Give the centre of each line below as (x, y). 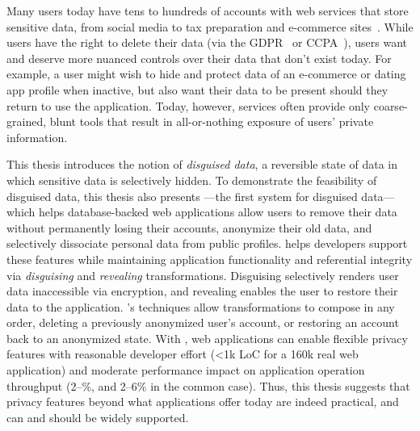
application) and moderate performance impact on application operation (186, 370)
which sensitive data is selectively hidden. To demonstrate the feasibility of (192, 180)
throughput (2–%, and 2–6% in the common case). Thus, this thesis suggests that (208, 385)
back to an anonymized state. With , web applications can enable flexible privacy (207, 338)
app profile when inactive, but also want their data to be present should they (197, 89)
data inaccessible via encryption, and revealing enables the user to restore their (202, 291)
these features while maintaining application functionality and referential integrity (210, 259)
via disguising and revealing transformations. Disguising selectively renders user (203, 275)
